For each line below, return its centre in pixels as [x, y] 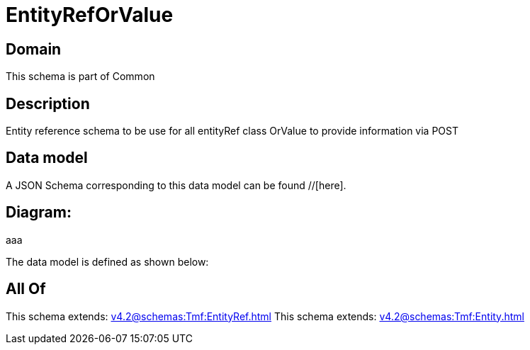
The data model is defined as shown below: [107, 261]
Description [48, 103]
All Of [26, 289]
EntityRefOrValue [90, 15]
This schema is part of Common [80, 77]
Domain [34, 49]
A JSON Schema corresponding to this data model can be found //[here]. [176, 185]
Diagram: [39, 213]
